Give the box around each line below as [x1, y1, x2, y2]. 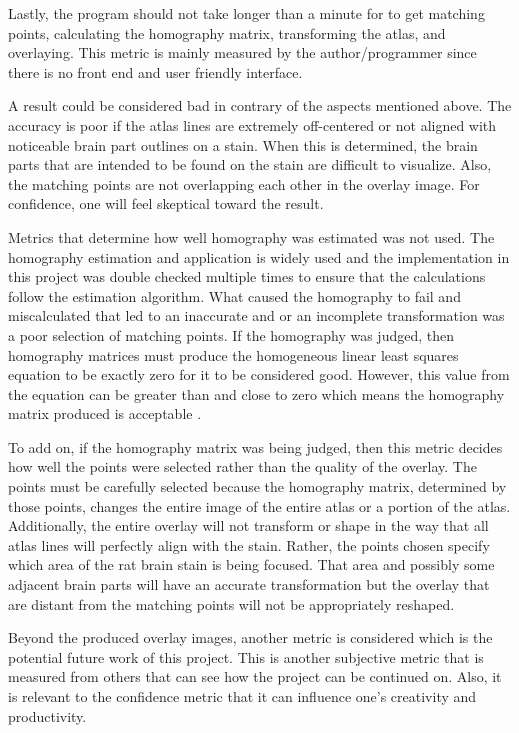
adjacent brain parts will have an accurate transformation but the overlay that [8, 574, 490, 595]
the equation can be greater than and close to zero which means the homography [8, 383, 505, 404]
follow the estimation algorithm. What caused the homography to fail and [8, 285, 461, 306]
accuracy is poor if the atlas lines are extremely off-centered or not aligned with [8, 114, 497, 135]
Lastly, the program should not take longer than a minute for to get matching [8, 3, 485, 23]
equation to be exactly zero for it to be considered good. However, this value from [8, 364, 510, 385]
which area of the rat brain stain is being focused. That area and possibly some [8, 554, 495, 575]
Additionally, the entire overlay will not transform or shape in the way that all [8, 515, 489, 536]
